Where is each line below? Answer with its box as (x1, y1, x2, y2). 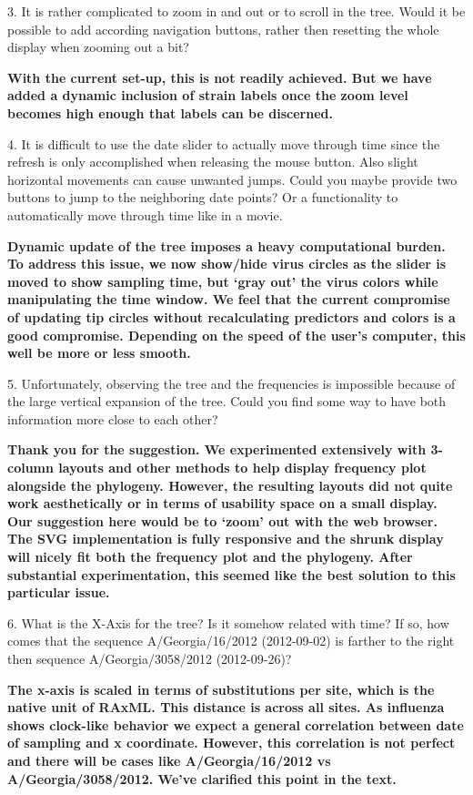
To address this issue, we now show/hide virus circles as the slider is (7, 254, 447, 273)
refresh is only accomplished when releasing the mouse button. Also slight (7, 152, 418, 171)
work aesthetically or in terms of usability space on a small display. (7, 494, 438, 513)
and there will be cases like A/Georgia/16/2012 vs (7, 750, 331, 770)
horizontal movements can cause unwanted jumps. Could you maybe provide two (7, 169, 458, 189)
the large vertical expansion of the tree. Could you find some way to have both (7, 392, 447, 411)
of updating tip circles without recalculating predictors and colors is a (7, 307, 456, 326)
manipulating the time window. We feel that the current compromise (7, 290, 450, 309)
